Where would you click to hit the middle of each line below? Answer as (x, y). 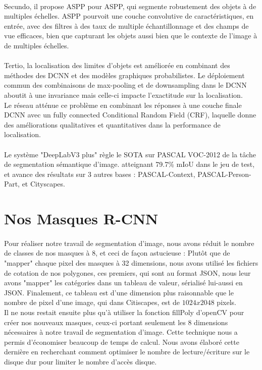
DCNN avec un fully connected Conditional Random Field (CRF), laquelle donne (130, 115)
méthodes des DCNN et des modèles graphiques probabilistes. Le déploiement (124, 75)
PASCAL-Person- (224, 174)
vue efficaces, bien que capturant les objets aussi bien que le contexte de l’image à (131, 36)
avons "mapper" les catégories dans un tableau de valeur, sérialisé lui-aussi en (123, 283)
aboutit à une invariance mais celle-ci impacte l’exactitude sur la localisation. (123, 95)
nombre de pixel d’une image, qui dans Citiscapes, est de (92, 302)
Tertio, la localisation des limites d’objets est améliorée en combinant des (117, 65)
